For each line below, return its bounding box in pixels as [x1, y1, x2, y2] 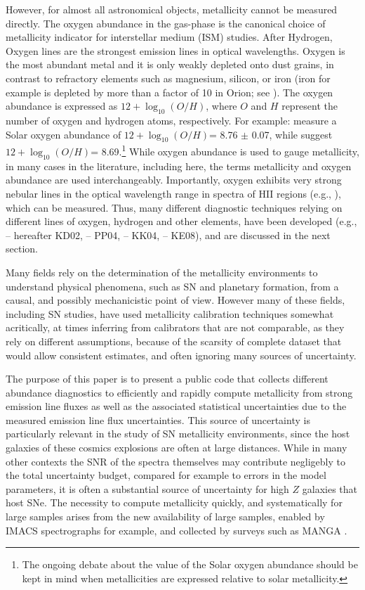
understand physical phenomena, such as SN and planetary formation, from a [6, 278, 339, 293]
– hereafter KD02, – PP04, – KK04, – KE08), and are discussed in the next [6, 227, 331, 242]
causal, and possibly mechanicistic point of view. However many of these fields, [6, 293, 345, 307]
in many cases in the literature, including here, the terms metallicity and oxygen [6, 158, 352, 173]
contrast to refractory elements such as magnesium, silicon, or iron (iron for [6, 70, 331, 85]
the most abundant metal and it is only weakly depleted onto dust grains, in [6, 57, 334, 72]
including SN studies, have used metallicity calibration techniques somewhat [6, 306, 334, 321]
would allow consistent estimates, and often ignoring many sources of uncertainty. [6, 347, 357, 362]
